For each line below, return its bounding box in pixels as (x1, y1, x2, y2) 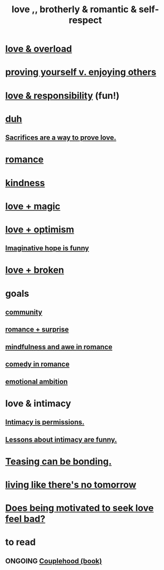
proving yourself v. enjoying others (5, 66, 156, 78)
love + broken (5, 264, 64, 276)
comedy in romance (5, 360, 70, 369)
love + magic (5, 200, 61, 212)
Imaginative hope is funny (5, 244, 89, 253)
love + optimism (5, 223, 75, 235)
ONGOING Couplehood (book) (5, 557, 103, 565)
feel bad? (5, 513, 46, 525)
